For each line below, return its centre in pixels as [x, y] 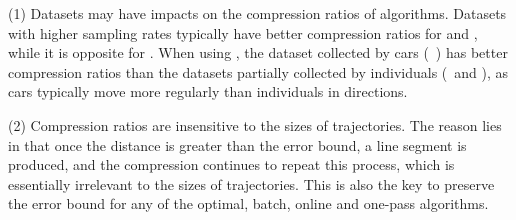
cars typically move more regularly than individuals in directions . [208, 91]
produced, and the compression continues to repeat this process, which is [231, 164]
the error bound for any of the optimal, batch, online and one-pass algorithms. [248, 203]
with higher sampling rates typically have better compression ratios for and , [243, 32]
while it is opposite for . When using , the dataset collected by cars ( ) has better [258, 52]
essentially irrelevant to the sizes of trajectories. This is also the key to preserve [251, 183]
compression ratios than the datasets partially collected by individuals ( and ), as [258, 71]
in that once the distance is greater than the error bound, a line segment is [237, 144]
